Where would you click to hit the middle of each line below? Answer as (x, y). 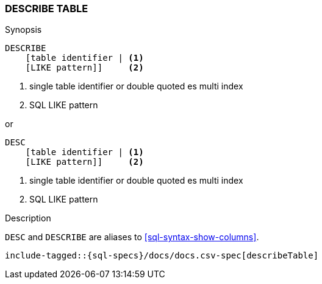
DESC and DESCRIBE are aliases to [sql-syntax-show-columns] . (132, 237)
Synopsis (23, 30)
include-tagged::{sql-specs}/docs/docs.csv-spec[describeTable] (162, 256)
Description (28, 218)
